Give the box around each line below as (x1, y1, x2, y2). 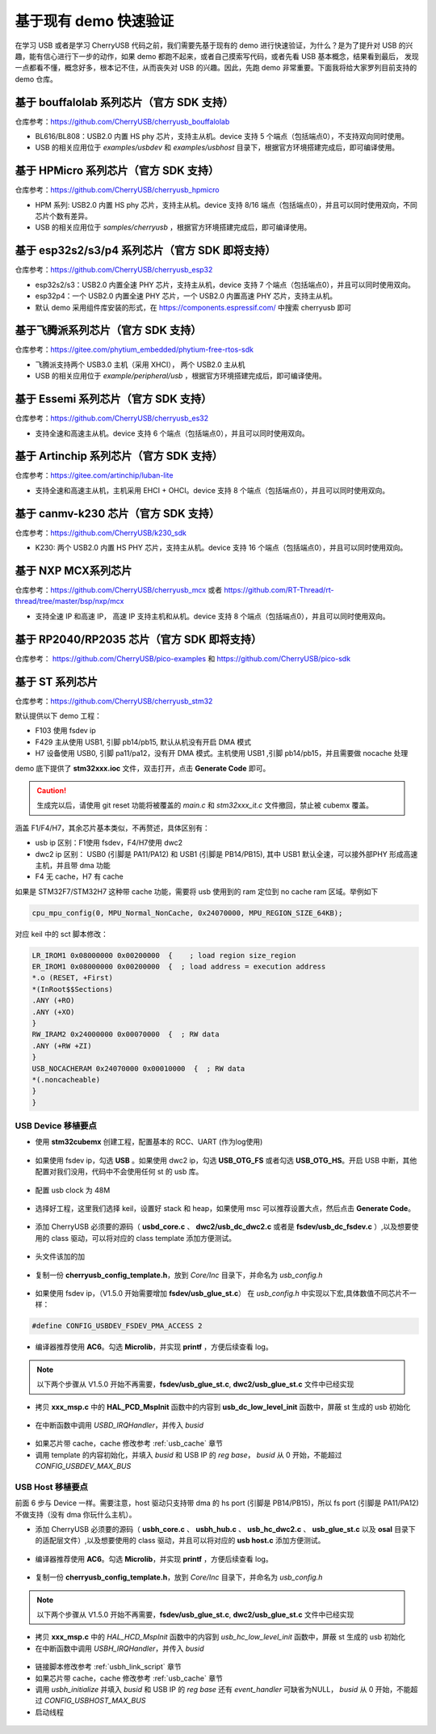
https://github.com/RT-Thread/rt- (223, 585, 334, 595)
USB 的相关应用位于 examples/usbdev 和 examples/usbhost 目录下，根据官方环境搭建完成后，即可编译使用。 (35, 142, 400, 153)
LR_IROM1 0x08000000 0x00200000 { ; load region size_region (31, 951, 296, 960)
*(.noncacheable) (31, 1075, 101, 1084)
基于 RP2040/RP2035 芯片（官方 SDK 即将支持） (15, 632, 262, 646)
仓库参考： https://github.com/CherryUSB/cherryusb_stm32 (15, 696, 213, 706)
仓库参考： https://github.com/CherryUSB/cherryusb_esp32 (15, 265, 213, 275)
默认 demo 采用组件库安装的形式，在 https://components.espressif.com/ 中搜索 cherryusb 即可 (35, 302, 351, 312)
